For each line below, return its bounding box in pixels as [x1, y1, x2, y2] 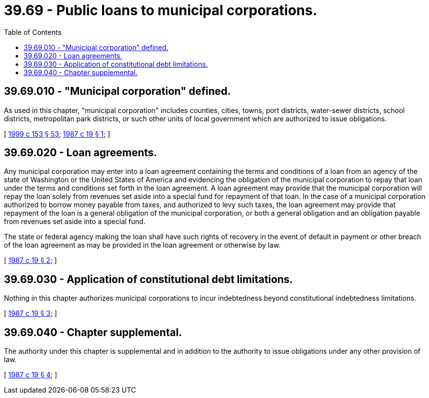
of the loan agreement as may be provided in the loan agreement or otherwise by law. [4, 241, 281, 250]
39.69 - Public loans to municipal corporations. [4, 2, 318, 19]
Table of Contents [4, 28, 62, 36]
